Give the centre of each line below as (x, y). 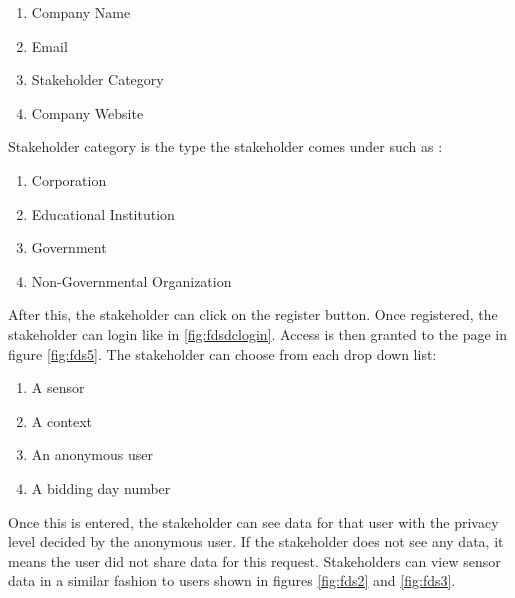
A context (62, 420)
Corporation (69, 179)
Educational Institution (103, 213)
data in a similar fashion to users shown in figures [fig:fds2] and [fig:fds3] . (232, 580)
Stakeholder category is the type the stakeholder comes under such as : (225, 146)
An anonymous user (92, 454)
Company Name (81, 12)
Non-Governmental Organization (131, 280)
